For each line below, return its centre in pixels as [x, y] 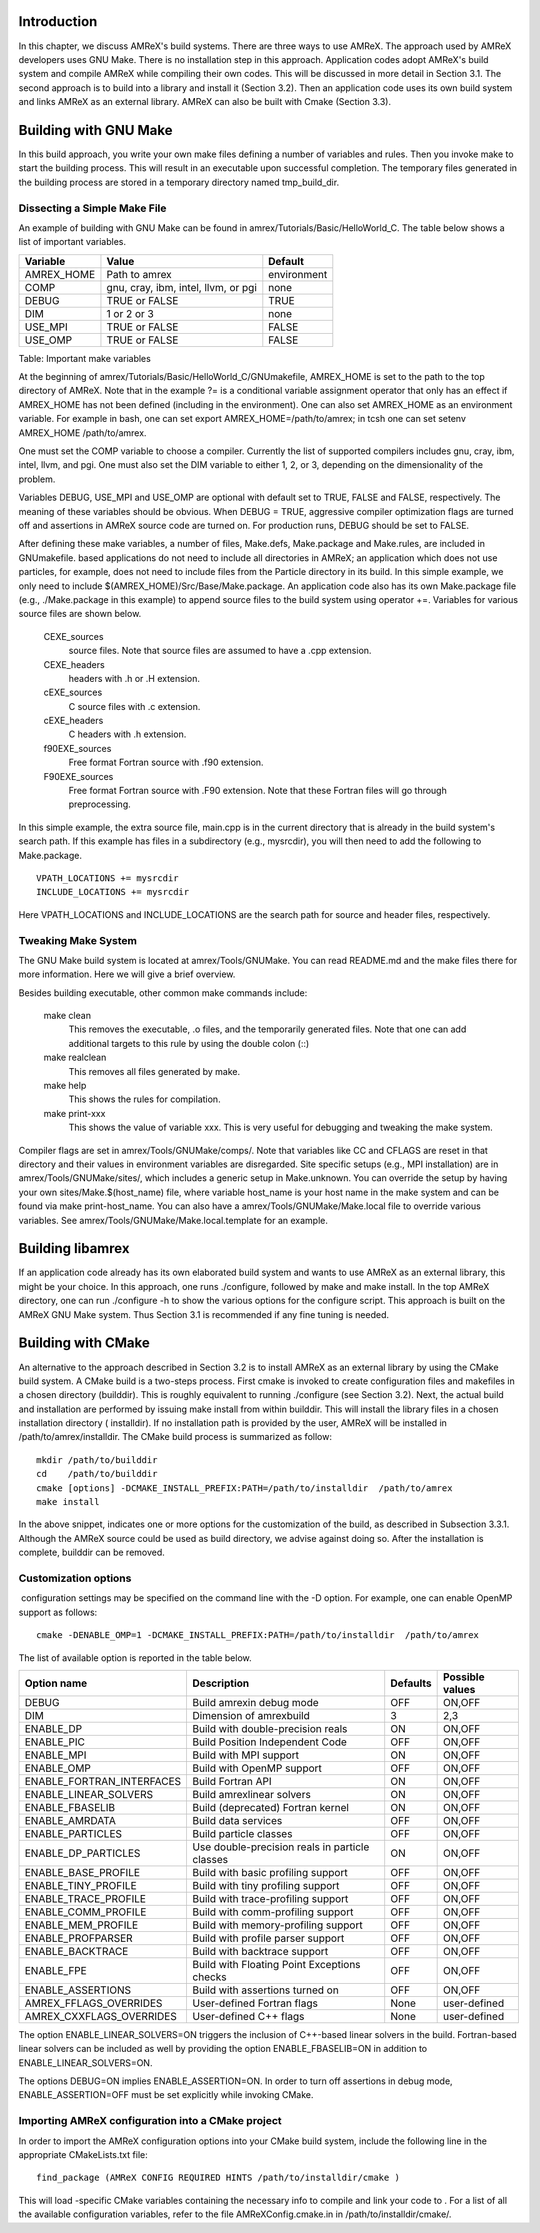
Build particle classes [242, 1833]
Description [221, 1683]
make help [65, 1086]
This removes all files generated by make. [154, 1071]
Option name [56, 1683]
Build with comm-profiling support [273, 1912]
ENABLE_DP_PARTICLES [82, 1853]
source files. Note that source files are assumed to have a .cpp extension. [220, 651]
